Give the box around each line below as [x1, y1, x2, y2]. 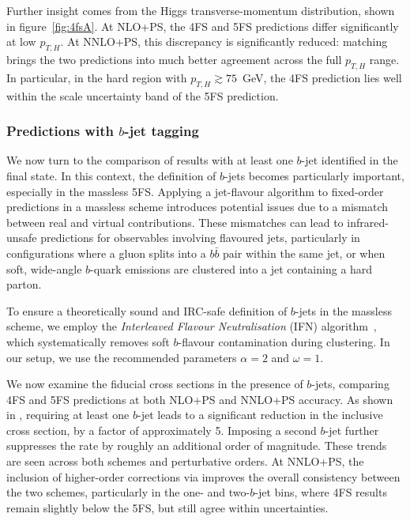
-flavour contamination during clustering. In [178, 333, 390, 349]
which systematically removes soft [6, 333, 170, 349]
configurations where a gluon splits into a [6, 244, 206, 261]
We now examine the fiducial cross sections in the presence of [6, 376, 303, 392]
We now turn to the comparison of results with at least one [6, 152, 293, 168]
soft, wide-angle [6, 260, 82, 277]
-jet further [325, 421, 379, 438]
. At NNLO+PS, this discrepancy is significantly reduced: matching [60, 33, 388, 50]
